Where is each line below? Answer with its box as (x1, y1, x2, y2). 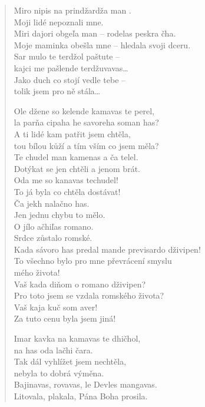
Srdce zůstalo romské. (14, 231, 92, 244)
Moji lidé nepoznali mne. (14, 15, 104, 28)
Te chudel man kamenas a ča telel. (14, 151, 138, 163)
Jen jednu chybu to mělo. (14, 209, 105, 221)
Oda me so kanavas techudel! (14, 174, 118, 186)
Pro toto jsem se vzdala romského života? (14, 289, 164, 302)
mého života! (14, 266, 60, 279)
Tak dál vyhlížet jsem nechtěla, (14, 355, 127, 368)
